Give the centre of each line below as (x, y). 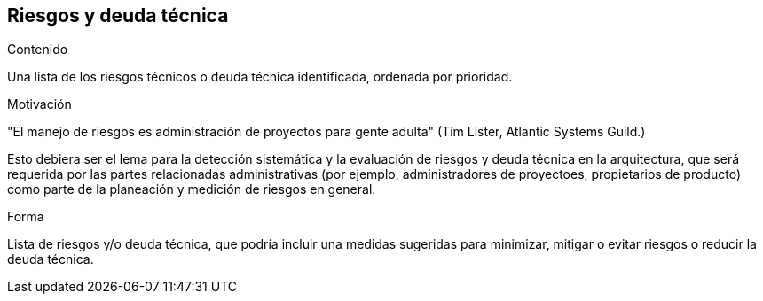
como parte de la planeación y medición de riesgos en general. (192, 189)
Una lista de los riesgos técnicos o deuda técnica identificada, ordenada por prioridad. (260, 77)
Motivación (39, 104)
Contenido (38, 50)
